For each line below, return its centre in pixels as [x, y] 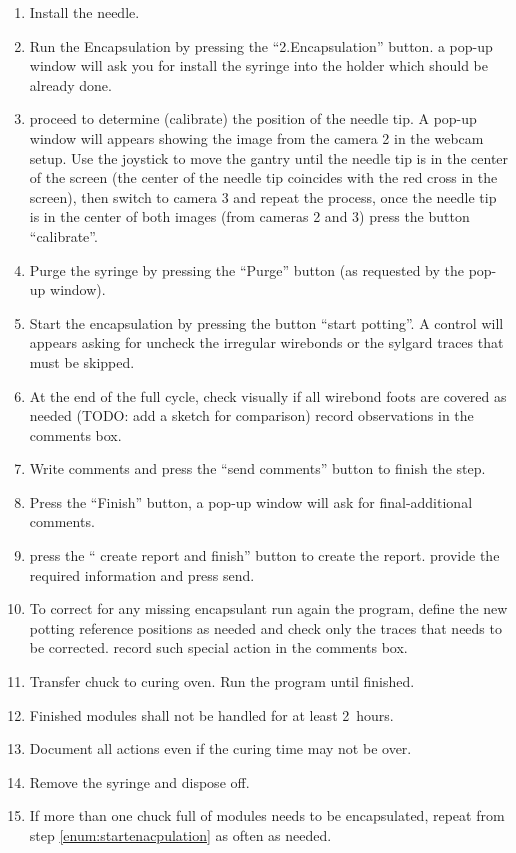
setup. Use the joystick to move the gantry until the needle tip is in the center [269, 157]
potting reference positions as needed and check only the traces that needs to [265, 627]
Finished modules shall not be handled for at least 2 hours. [211, 714]
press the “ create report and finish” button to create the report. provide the [264, 555]
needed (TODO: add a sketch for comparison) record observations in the [251, 415]
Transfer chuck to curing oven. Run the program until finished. [222, 681]
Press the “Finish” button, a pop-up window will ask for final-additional [251, 501]
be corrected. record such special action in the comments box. [218, 647]
